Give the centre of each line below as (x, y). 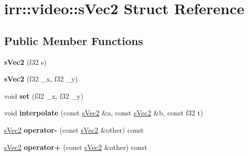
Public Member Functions (74, 40)
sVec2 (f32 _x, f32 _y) (41, 79)
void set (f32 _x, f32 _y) (44, 95)
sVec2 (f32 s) (25, 62)
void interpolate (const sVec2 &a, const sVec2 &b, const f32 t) (104, 113)
